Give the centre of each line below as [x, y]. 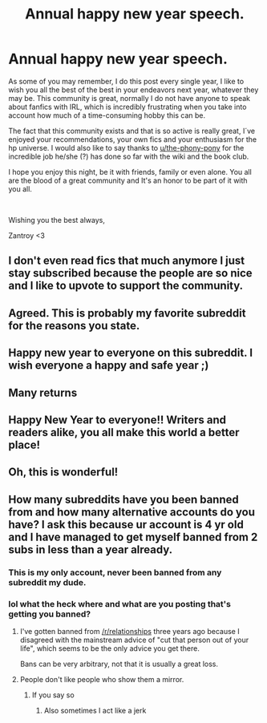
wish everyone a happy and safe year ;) [109, 366]
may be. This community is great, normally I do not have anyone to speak [129, 98]
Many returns [43, 392]
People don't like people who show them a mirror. [102, 679]
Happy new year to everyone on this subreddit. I [131, 353]
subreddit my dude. [47, 582]
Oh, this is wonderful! [63, 473]
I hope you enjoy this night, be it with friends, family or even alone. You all [130, 172]
